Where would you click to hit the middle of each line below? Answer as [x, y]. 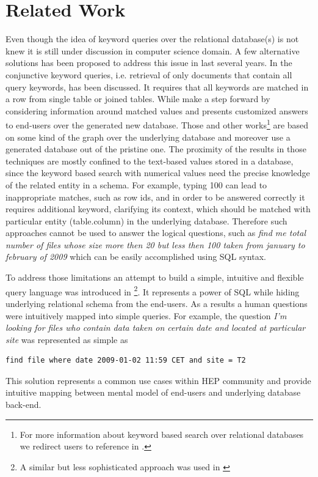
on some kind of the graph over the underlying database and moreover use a [148, 137]
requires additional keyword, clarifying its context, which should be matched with [158, 209]
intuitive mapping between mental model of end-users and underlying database [153, 392]
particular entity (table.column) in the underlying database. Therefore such [146, 220]
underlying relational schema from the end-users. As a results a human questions [157, 303]
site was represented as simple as [67, 339]
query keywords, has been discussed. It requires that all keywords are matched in [157, 87]
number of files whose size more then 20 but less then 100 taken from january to [155, 244]
